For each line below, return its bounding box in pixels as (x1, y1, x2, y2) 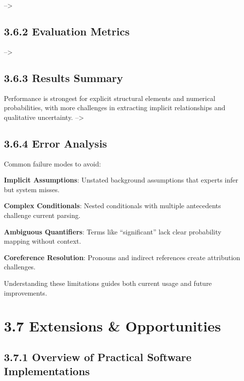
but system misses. (4, 184, 60, 194)
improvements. (4, 287, 47, 298)
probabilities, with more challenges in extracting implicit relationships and (4, 102, 226, 113)
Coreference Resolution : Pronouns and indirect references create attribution (4, 252, 241, 262)
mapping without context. (4, 236, 81, 246)
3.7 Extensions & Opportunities (4, 316, 221, 336)
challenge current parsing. (4, 210, 81, 220)
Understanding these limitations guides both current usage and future (4, 278, 212, 288)
